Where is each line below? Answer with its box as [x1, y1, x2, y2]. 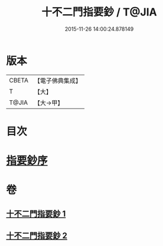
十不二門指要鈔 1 [6, 209, 66, 219]
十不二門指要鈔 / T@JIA [41, 5, 158, 19]
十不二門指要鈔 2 [6, 231, 68, 241]
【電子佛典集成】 [34, 76, 81, 85]
